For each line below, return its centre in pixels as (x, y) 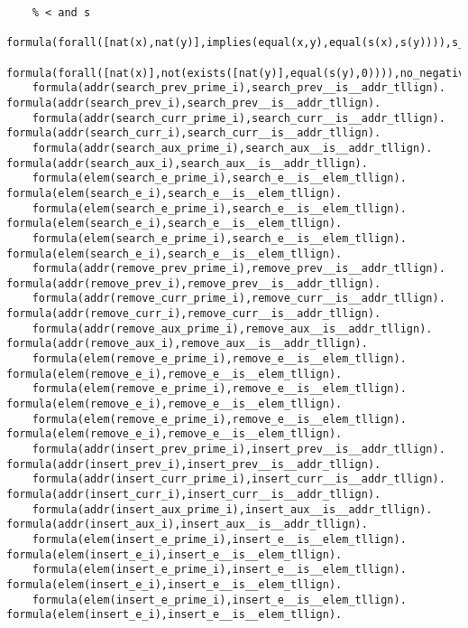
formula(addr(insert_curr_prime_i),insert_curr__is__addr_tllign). (239, 479)
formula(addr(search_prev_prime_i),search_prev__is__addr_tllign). (239, 88)
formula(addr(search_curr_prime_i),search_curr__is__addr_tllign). (239, 118)
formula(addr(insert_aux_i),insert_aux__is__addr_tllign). (187, 525)
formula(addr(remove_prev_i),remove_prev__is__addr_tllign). (194, 283)
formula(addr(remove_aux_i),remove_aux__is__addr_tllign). (187, 344)
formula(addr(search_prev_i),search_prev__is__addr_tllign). (194, 103)
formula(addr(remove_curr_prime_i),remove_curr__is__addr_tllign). (239, 299)
